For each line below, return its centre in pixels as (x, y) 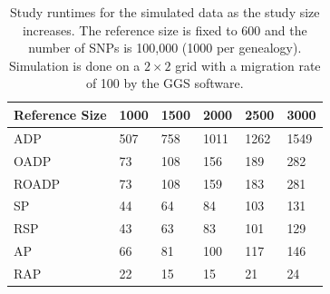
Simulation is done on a (74, 65)
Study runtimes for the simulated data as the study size (165, 12)
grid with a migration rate (248, 65)
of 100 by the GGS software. (165, 83)
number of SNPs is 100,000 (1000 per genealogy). (165, 48)
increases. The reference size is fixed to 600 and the (165, 29)
